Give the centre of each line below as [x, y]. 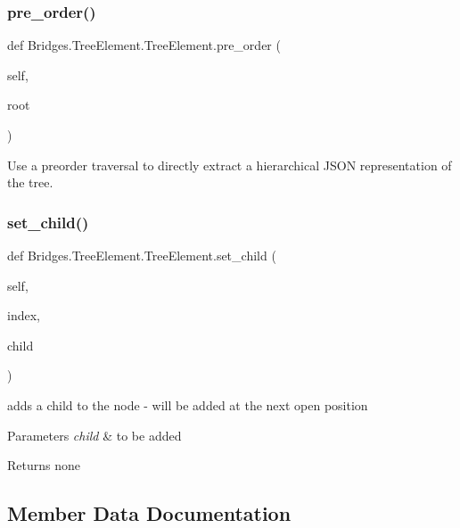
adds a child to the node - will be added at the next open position [188, 404]
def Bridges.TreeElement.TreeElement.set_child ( [142, 255]
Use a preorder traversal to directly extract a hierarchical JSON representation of [230, 165]
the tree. [30, 182]
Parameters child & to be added [94, 435]
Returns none [44, 465]
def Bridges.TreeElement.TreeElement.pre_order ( [144, 45]
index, [24, 315]
